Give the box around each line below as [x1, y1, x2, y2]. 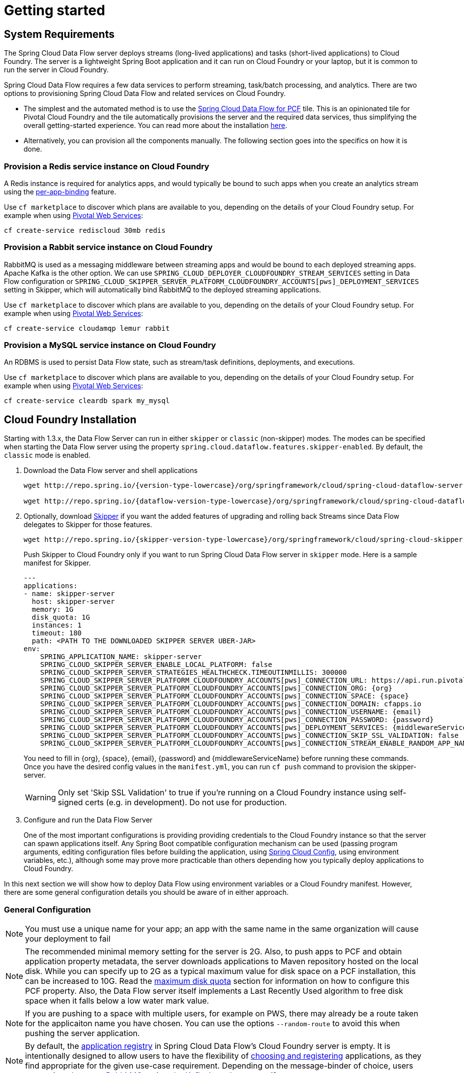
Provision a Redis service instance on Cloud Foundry [4, 161, 209, 171]
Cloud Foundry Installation [4, 413, 137, 426]
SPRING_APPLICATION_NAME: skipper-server [40, 653, 202, 661]
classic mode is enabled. [4, 451, 91, 460]
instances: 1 [31, 621, 82, 630]
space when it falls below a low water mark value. [25, 996, 209, 1006]
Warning [25, 792, 56, 803]
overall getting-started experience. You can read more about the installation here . [24, 121, 288, 130]
